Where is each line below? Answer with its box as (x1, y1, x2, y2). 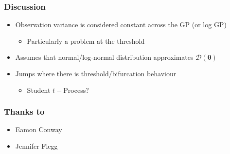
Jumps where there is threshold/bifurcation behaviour (15, 68, 177, 78)
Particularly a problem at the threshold (27, 35, 145, 46)
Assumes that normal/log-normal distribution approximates (15, 52, 194, 62)
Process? (63, 85, 89, 95)
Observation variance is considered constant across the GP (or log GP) (15, 19, 227, 30)
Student (27, 85, 51, 95)
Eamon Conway (15, 124, 62, 135)
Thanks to (4, 105, 45, 118)
